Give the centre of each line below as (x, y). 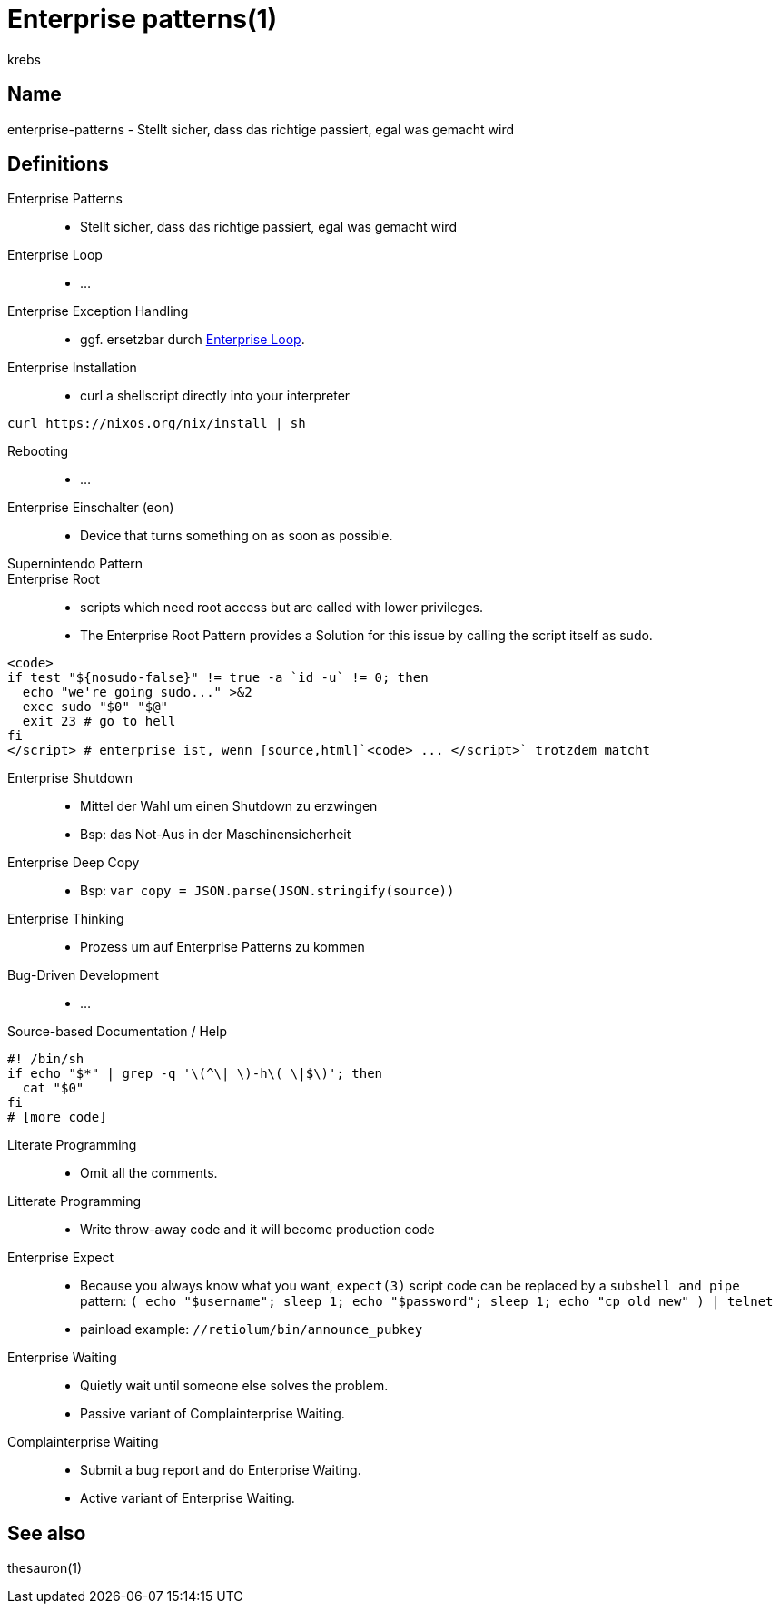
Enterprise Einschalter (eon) (91, 508)
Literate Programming (72, 1145)
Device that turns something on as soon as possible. (237, 536)
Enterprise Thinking (66, 919)
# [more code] (57, 1117)
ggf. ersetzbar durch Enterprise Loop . (193, 340)
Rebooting (38, 451)
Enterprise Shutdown (70, 778)
